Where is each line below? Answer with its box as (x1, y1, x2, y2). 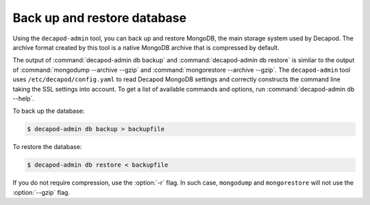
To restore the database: (12, 143, 82, 151)
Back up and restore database (12, 10, 187, 25)
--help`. (12, 94, 34, 102)
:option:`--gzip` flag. (12, 188, 70, 196)
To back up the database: (12, 107, 85, 115)
